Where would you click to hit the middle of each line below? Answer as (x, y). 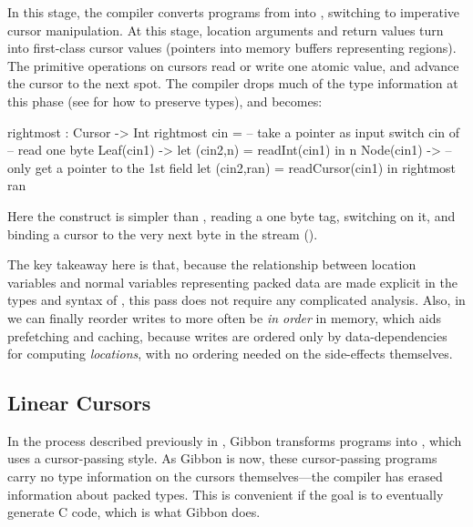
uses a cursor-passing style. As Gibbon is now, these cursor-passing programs (222, 458)
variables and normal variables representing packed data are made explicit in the (232, 282)
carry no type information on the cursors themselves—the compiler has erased (225, 476)
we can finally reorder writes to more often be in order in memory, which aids (225, 317)
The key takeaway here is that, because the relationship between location (212, 264)
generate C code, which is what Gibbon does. (134, 512)
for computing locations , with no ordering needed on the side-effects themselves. (230, 354)
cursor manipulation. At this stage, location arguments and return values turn (226, 30)
